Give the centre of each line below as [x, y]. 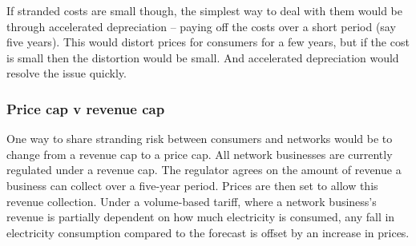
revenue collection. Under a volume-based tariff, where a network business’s [192, 201]
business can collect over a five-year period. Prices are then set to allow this [192, 185]
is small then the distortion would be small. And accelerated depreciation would [203, 57]
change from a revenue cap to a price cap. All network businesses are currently [200, 154]
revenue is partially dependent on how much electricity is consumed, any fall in [201, 217]
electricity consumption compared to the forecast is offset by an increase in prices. [208, 232]
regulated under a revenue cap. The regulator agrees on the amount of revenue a [204, 170]
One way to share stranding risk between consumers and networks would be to [200, 139]
